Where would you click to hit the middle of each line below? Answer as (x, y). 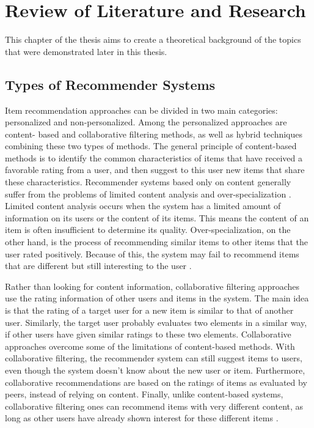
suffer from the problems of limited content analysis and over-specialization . (148, 194)
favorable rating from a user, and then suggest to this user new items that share (155, 170)
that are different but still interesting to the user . (98, 266)
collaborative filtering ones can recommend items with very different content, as (154, 406)
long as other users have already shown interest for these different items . (142, 418)
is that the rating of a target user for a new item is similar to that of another (149, 310)
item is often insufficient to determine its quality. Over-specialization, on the (148, 230)
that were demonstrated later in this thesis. (86, 51)
